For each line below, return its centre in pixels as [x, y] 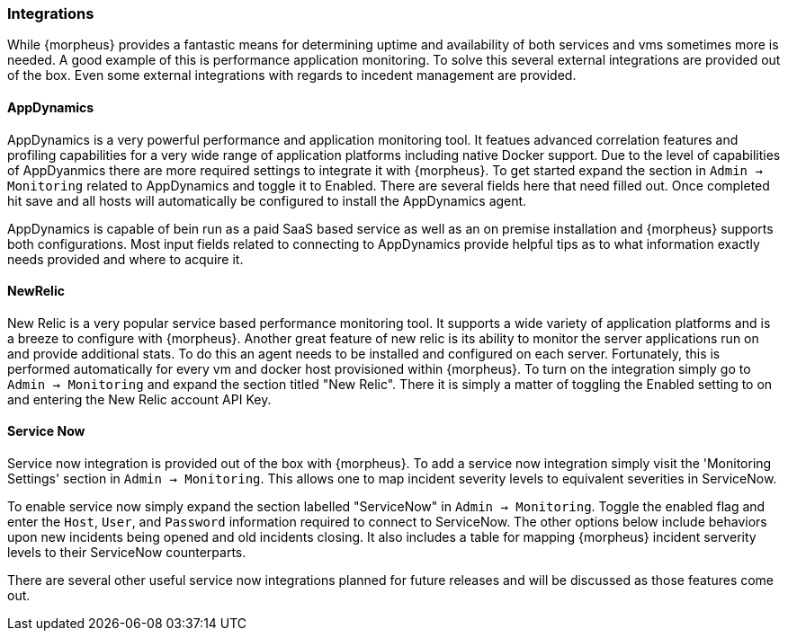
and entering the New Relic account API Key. [139, 399]
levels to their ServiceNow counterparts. [127, 553]
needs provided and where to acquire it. [125, 259]
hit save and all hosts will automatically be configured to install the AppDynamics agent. [267, 200]
